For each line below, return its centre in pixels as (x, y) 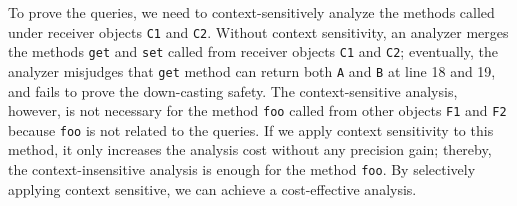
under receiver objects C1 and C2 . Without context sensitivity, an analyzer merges (258, 31)
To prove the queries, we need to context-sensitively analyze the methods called (251, 12)
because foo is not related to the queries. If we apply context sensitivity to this (251, 129)
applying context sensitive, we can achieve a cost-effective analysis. (212, 188)
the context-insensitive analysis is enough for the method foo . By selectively (242, 169)
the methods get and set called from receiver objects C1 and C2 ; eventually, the (253, 51)
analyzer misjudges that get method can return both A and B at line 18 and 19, (252, 70)
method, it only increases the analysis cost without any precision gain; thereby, (250, 149)
